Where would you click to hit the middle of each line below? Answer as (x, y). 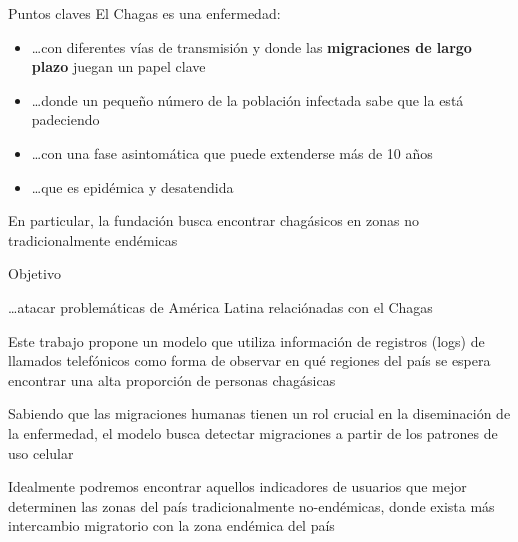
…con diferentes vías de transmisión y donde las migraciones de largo (251, 46)
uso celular (41, 452)
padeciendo (65, 119)
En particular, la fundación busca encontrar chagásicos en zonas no (213, 220)
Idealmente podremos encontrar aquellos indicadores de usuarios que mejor (237, 486)
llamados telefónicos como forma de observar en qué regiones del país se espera (249, 360)
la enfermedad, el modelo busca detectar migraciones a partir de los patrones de (253, 432)
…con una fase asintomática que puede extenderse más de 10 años (232, 152)
